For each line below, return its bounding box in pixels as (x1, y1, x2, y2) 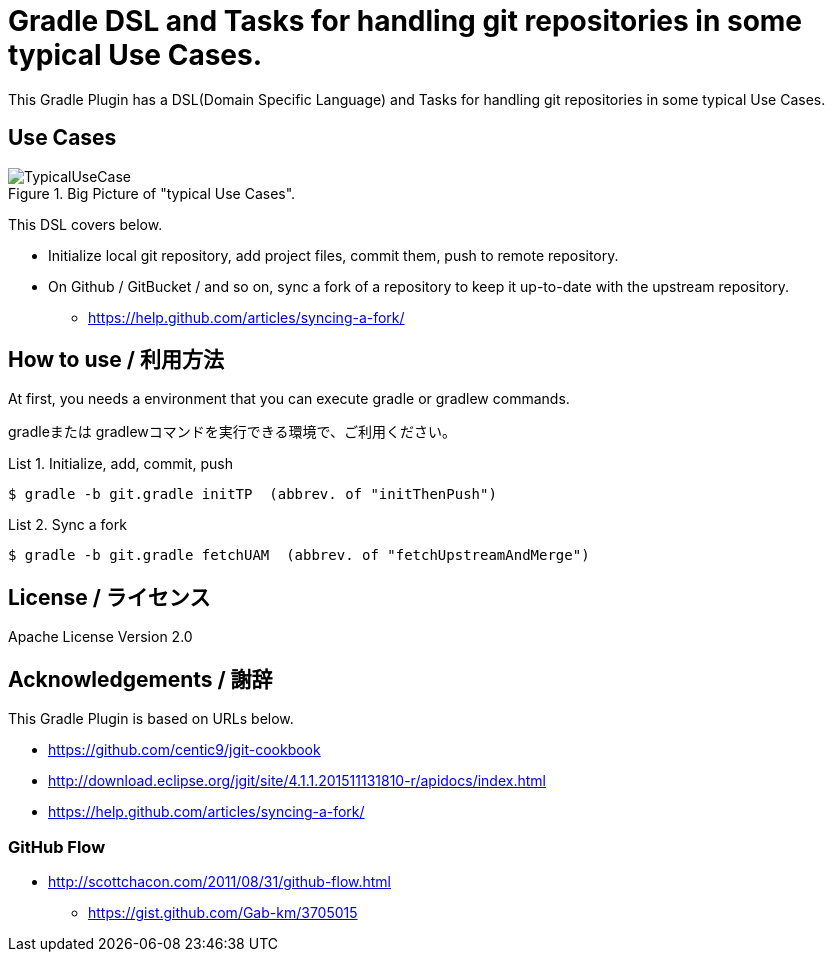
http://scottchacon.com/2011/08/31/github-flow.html (48, 872, 392, 890)
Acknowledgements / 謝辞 (8, 666, 273, 692)
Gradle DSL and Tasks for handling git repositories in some (8, 4, 803, 38)
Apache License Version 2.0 (8, 628, 193, 646)
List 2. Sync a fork (8, 516, 127, 534)
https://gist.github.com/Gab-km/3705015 (88, 903, 358, 921)
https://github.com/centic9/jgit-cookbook (48, 741, 321, 759)
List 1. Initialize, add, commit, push (8, 455, 233, 473)
